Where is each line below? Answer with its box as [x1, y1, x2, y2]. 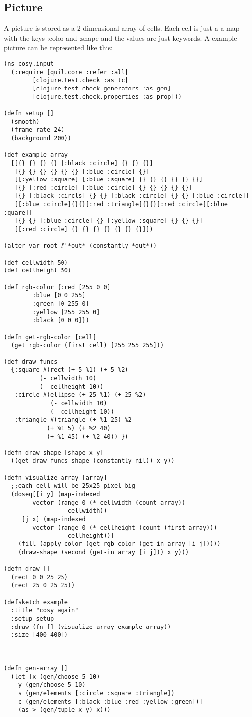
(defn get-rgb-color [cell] [4, 333, 97, 341]
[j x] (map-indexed [21, 516, 86, 523]
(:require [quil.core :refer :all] [11, 68, 128, 76]
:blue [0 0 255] [32, 292, 86, 299]
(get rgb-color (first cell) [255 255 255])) [11, 342, 164, 349]
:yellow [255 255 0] [32, 308, 100, 316]
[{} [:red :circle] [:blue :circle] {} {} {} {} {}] [14, 184, 192, 191]
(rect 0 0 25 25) [11, 573, 68, 581]
